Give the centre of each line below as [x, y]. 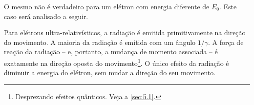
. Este [228, 6]
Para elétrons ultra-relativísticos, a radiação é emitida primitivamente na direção [125, 32]
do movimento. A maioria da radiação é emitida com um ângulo [100, 42]
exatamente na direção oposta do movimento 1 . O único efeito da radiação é [116, 62]
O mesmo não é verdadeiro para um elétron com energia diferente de [107, 6]
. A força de [226, 42]
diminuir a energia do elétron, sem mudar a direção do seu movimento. [110, 73]
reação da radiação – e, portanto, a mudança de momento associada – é [111, 52]
